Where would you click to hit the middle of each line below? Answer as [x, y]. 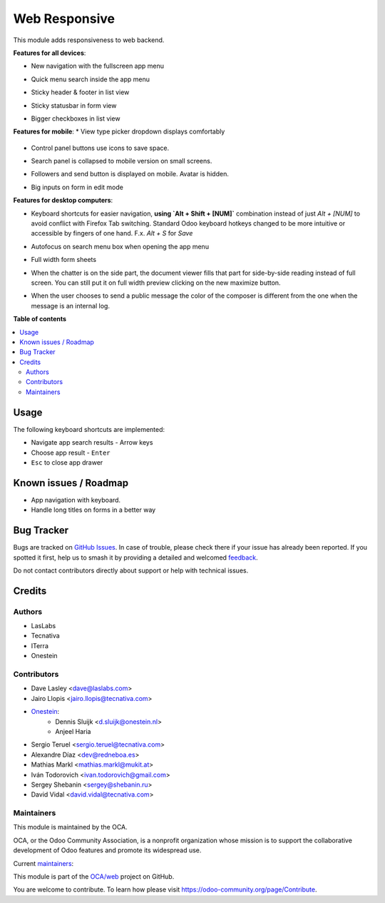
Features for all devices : [50, 53]
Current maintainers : [43, 863]
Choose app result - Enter [71, 453]
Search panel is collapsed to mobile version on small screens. [122, 161]
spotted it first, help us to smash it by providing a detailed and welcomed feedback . [135, 558]
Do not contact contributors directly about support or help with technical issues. [131, 570]
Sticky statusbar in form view [74, 105]
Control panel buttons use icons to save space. [100, 148]
